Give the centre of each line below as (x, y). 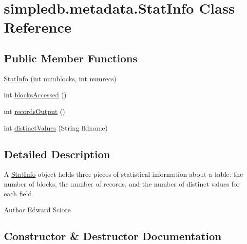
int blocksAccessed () (35, 95)
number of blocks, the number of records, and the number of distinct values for (122, 183)
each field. (19, 193)
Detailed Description (57, 154)
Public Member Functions (71, 58)
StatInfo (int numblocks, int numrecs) (60, 78)
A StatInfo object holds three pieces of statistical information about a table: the (123, 174)
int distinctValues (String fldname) (56, 127)
